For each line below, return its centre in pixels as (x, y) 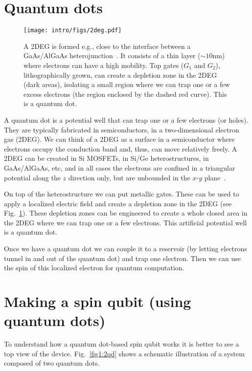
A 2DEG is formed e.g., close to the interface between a (107, 46)
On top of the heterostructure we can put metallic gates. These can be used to (122, 194)
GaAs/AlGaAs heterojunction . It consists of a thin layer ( (112, 55)
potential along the (32, 177)
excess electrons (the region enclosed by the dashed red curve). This (125, 94)
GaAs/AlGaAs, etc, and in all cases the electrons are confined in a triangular (120, 167)
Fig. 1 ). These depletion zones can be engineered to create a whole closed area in (126, 213)
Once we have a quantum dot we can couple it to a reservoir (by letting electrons (126, 249)
